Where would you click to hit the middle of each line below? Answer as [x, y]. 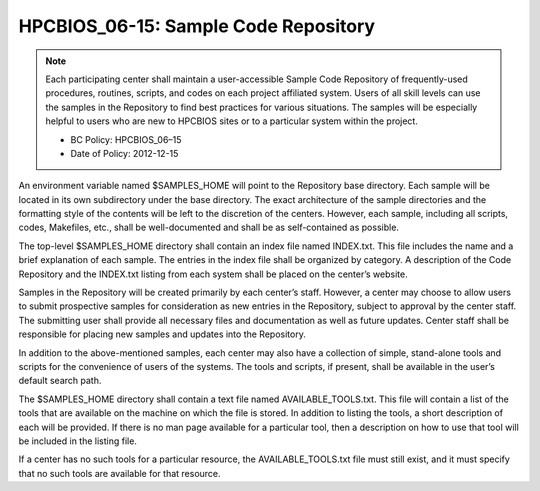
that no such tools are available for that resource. [119, 473]
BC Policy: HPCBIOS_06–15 [126, 139]
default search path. [60, 381]
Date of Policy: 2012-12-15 [124, 153]
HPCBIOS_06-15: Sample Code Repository [196, 26]
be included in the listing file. [77, 441]
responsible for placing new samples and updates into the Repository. [162, 334]
